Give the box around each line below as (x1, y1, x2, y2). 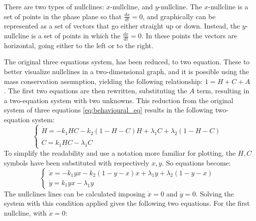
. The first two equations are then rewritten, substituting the (4, 85, 187, 96)
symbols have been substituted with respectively (4, 158, 149, 167)
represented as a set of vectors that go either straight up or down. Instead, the (4, 21, 240, 31)
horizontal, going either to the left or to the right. (4, 40, 153, 50)
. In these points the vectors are (142, 30, 237, 41)
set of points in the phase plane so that (4, 11, 122, 21)
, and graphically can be (142, 11, 216, 21)
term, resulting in (197, 85, 250, 96)
